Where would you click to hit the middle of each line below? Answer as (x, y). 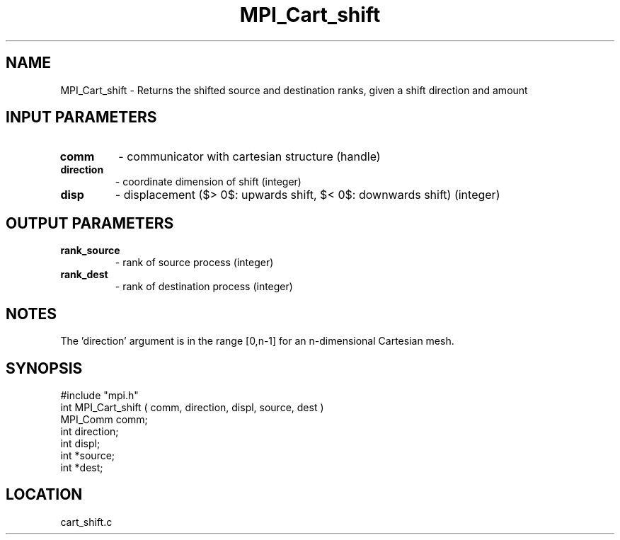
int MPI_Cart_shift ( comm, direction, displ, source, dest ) (192, 407)
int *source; (88, 455)
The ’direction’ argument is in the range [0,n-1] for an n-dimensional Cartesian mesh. (257, 341)
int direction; (90, 431)
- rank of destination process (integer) (204, 287)
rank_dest (84, 275)
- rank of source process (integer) (194, 263)
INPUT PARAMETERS (81, 117)
